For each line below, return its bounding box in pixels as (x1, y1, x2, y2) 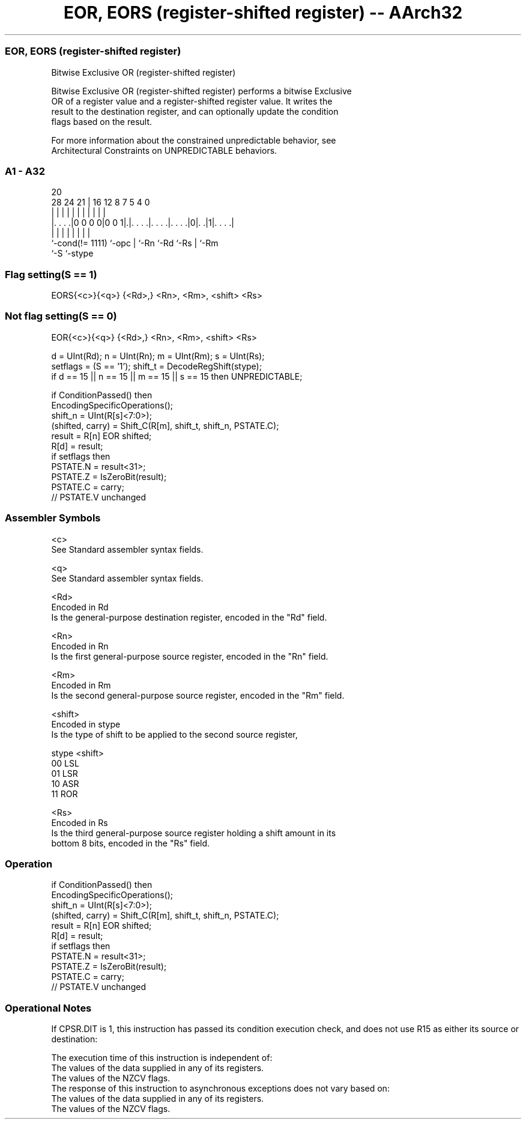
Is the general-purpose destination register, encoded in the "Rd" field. (51, 612, 327, 622)
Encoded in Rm (51, 679, 111, 690)
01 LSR (51, 768, 78, 779)
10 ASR (51, 778, 79, 789)
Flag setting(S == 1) (5, 268, 97, 281)
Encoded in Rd (51, 601, 109, 612)
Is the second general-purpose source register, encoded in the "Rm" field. (51, 690, 345, 700)
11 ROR (51, 788, 78, 799)
